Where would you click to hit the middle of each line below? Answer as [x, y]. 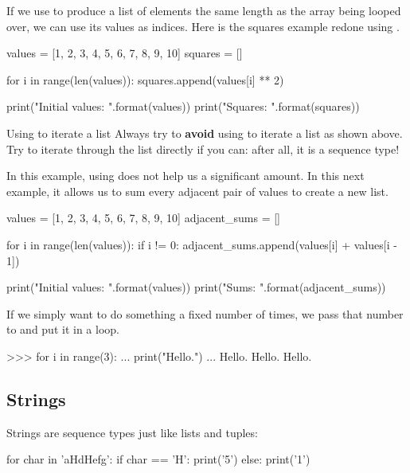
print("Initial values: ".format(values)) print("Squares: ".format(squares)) [183, 106]
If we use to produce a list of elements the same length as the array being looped [204, 10]
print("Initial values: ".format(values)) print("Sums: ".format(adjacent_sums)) [196, 287]
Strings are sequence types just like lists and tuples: [132, 432]
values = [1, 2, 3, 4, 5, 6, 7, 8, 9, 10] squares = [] [125, 53]
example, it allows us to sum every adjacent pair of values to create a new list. [197, 191]
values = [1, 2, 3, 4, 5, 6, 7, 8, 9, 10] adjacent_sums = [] [143, 218]
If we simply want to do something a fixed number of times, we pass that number [205, 313]
